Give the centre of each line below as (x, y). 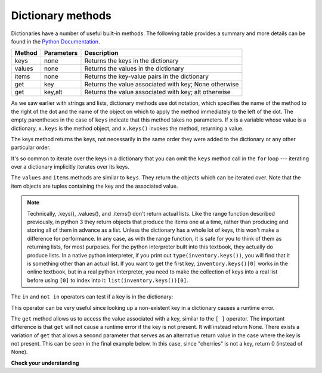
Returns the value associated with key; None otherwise (162, 85)
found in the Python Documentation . (55, 41)
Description (101, 53)
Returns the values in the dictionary (134, 69)
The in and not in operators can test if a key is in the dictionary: (92, 297)
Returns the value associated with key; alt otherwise (157, 92)
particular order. (31, 147)
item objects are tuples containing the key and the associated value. (95, 186)
